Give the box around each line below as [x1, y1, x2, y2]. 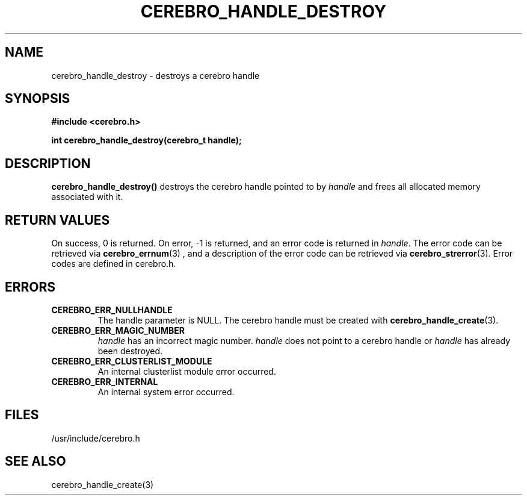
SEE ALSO [5, 454, 66, 469]
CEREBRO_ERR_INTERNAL [51, 376, 158, 387]
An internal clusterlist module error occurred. [97, 366, 276, 377]
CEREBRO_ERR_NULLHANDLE [51, 304, 173, 315]
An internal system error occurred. [97, 386, 235, 397]
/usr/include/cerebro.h [51, 433, 140, 443]
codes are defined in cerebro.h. [51, 258, 176, 269]
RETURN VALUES [5, 212, 110, 228]
